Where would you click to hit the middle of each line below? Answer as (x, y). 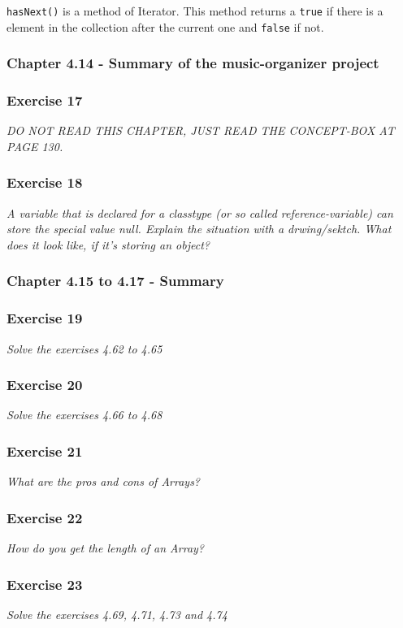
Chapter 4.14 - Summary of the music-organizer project (193, 63)
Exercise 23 (45, 584)
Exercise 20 (45, 385)
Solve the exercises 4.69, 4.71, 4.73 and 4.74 (117, 614)
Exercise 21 (45, 450)
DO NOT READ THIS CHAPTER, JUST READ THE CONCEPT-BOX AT (201, 130)
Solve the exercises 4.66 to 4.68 (84, 415)
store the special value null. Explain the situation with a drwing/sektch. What (199, 229)
